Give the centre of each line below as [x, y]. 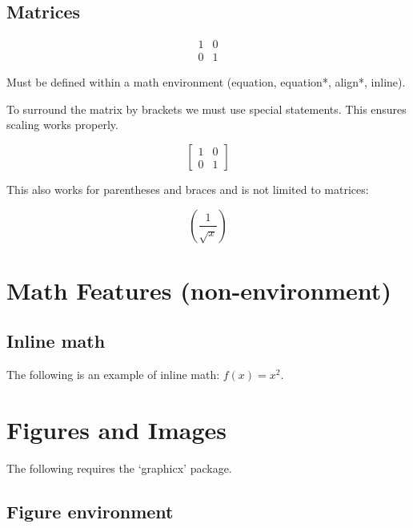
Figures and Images [117, 429]
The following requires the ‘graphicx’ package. [119, 468]
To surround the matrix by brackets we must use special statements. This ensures [206, 109]
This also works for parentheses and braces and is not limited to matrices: [188, 189]
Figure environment [90, 511]
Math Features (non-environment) [199, 290]
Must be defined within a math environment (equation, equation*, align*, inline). [206, 82]
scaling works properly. [62, 125]
